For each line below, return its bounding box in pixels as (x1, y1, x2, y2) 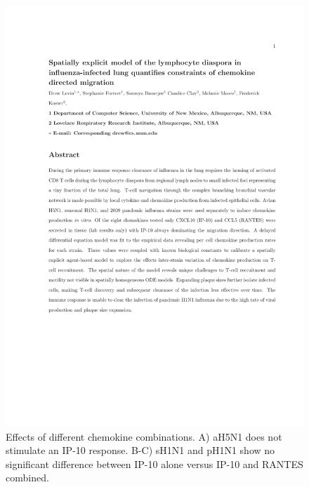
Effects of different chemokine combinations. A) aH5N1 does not (6, 429, 282, 443)
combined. (6, 470, 49, 485)
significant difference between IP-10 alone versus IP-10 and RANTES (6, 456, 303, 471)
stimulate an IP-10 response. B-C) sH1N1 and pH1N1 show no (6, 443, 275, 458)
